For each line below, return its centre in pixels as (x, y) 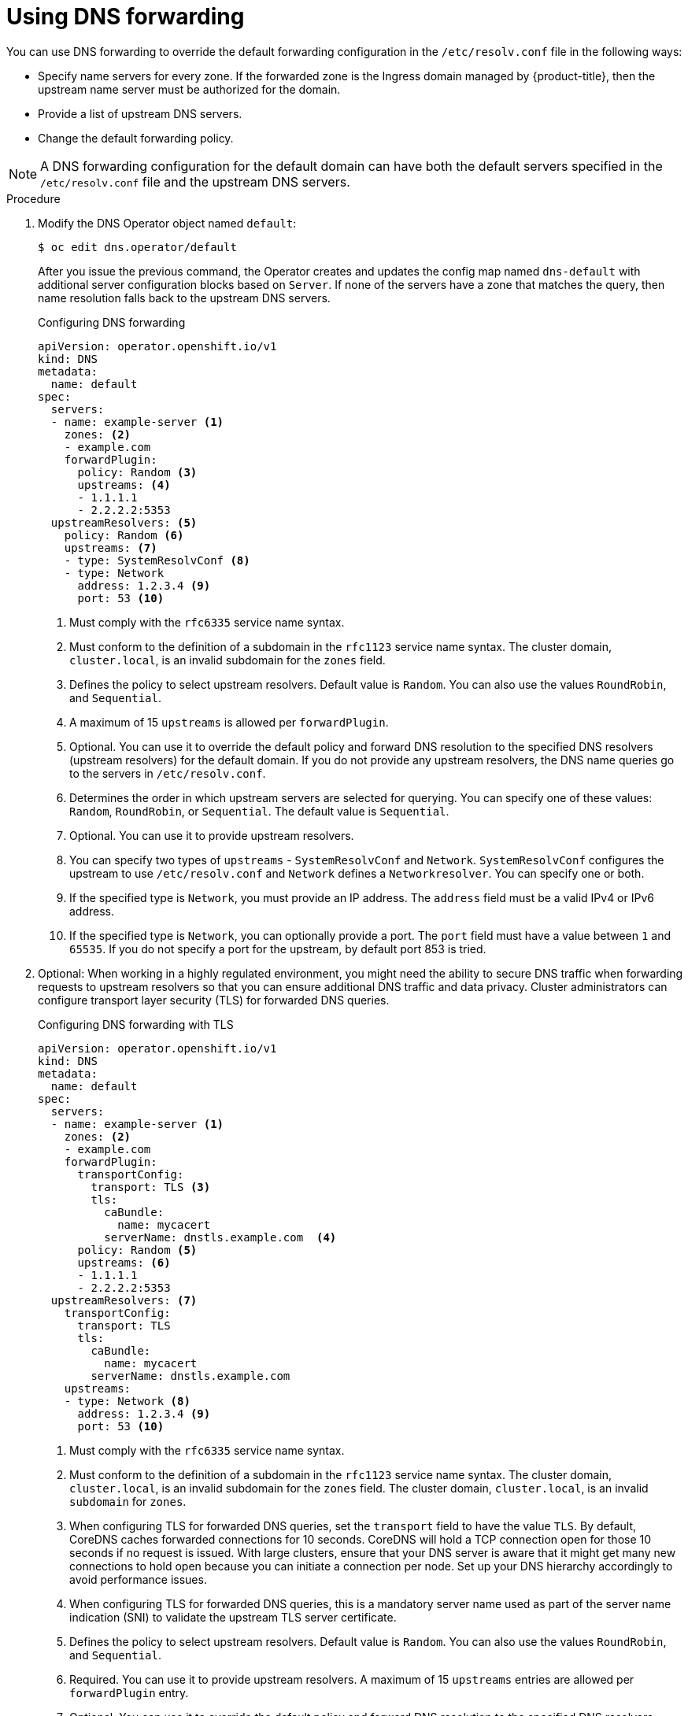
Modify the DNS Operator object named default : (167, 223)
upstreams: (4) (124, 484)
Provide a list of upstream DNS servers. (140, 113)
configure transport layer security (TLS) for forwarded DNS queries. (214, 1000)
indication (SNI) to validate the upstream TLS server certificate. (233, 1617)
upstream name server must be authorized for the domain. (189, 89)
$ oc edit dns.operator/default (137, 247)
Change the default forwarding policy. (136, 138)
